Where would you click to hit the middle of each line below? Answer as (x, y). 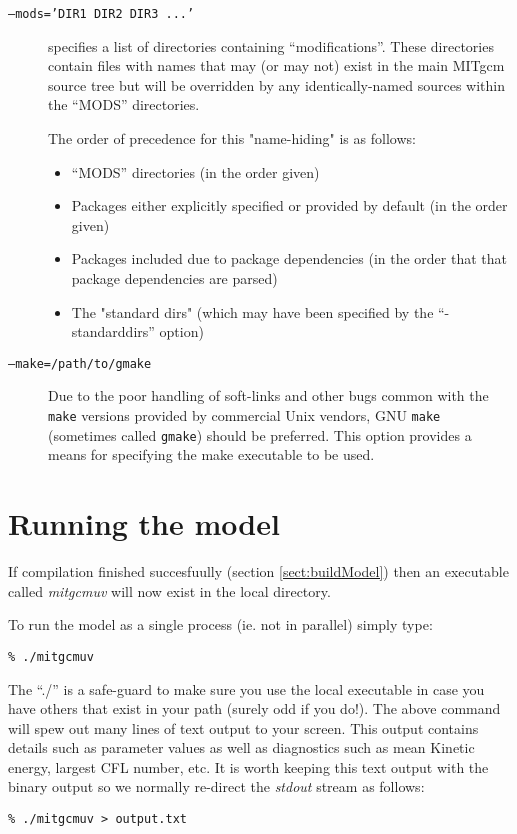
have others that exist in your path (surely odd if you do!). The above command (254, 708)
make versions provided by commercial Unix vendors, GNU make (244, 415)
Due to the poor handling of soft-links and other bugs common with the (268, 395)
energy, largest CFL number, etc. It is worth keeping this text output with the (248, 766)
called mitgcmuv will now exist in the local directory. (169, 590)
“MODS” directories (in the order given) (195, 171)
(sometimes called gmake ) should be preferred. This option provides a (260, 434)
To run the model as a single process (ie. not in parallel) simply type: (220, 624)
